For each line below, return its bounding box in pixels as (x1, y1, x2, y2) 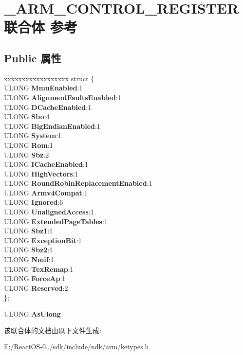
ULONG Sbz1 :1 (4, 226, 53, 236)
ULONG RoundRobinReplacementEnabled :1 (4, 178, 152, 188)
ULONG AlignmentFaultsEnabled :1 (4, 92, 121, 102)
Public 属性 (4, 50, 61, 65)
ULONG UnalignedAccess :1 (4, 207, 94, 217)
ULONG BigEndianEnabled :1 (4, 121, 100, 131)
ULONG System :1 (4, 130, 62, 141)
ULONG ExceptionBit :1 (4, 235, 82, 245)
